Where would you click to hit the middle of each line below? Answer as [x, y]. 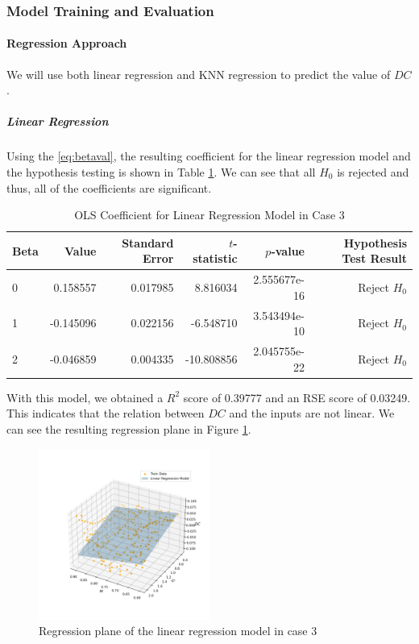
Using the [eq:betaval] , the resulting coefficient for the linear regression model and [209, 156]
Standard [148, 242]
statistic [215, 258]
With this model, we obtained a [85, 397]
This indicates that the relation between [106, 413]
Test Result [374, 258]
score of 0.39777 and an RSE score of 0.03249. [297, 397]
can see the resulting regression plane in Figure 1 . [129, 428]
